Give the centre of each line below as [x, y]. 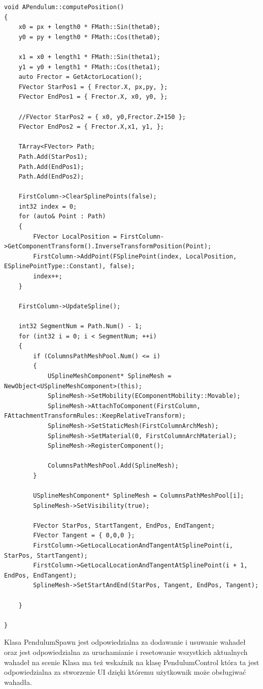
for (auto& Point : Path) [62, 217]
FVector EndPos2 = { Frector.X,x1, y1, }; [91, 127]
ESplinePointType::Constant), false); [70, 266]
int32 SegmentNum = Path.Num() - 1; [80, 326]
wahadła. [18, 682]
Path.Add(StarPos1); [53, 156]
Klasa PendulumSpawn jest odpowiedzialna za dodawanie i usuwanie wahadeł [125, 642]
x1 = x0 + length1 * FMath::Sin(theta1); [89, 57]
